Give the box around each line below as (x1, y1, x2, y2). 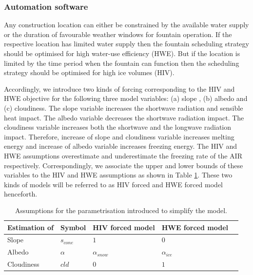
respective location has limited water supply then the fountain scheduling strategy (4, 39, 249, 49)
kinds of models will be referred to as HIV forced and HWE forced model (4, 179, 223, 189)
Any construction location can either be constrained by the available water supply (4, 20, 249, 30)
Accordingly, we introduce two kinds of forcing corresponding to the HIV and (4, 83, 235, 94)
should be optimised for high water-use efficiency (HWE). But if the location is (4, 48, 240, 58)
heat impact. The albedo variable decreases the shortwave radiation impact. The (4, 112, 244, 122)
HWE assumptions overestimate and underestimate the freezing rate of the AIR (4, 150, 242, 160)
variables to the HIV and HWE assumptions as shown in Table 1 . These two (4, 170, 233, 180)
